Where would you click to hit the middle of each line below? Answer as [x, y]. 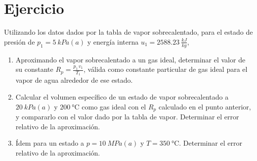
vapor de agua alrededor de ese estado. [74, 80]
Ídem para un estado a [50, 143]
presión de [20, 41]
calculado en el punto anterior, [205, 106]
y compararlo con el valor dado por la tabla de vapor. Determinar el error [127, 117]
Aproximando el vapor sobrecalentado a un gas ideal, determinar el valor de [130, 59]
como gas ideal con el [114, 106]
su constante [34, 69]
